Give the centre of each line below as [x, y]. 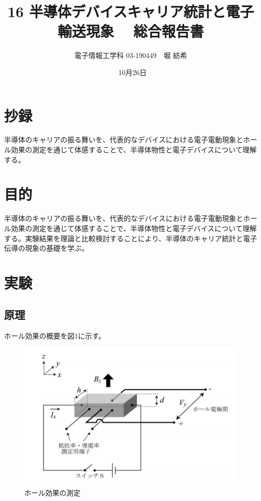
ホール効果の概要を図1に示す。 [55, 336]
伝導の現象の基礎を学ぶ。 [46, 248]
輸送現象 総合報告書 [131, 31]
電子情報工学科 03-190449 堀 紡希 [131, 55]
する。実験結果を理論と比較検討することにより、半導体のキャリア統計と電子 [131, 238]
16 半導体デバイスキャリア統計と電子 [131, 11]
